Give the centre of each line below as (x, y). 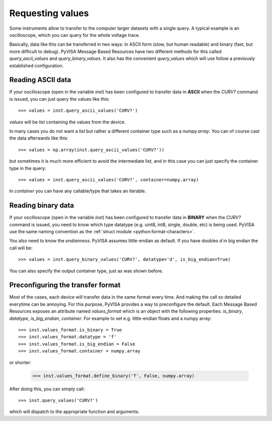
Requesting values (49, 13)
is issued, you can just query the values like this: (59, 99)
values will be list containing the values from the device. (67, 122)
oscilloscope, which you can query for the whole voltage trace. (75, 35)
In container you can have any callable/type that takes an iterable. (78, 191)
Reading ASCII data (40, 80)
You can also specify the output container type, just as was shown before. (86, 271)
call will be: (21, 248)
